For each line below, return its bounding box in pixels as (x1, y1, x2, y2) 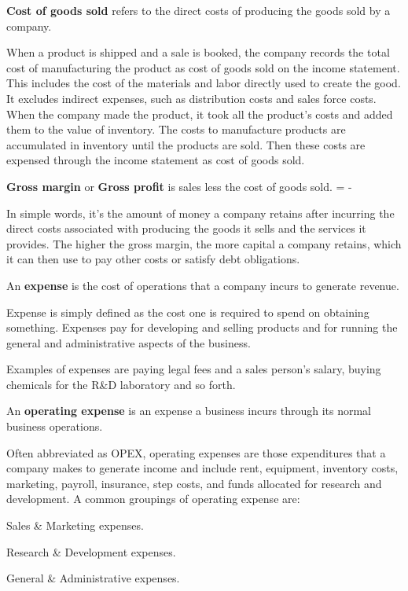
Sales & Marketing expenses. (6, 517, 144, 534)
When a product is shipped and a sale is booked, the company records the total (6, 44, 390, 61)
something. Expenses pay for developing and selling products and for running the (6, 319, 398, 336)
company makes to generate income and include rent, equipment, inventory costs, (6, 460, 399, 476)
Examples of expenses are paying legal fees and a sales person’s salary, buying (6, 361, 381, 377)
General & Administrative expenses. (6, 570, 180, 586)
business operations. (6, 418, 103, 435)
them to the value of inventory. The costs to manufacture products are (6, 121, 346, 138)
